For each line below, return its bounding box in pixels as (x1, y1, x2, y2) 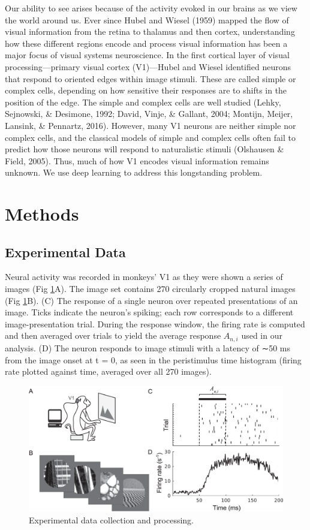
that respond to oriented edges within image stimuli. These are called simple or (5, 72, 296, 85)
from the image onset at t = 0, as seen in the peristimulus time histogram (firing (5, 353, 302, 366)
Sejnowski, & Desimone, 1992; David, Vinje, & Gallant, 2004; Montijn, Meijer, (5, 107, 293, 120)
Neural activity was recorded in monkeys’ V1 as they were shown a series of (5, 270, 283, 283)
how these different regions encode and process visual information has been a (5, 37, 288, 49)
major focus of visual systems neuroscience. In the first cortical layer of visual (5, 49, 290, 61)
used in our (241, 329, 282, 342)
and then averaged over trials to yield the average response (5, 329, 221, 342)
